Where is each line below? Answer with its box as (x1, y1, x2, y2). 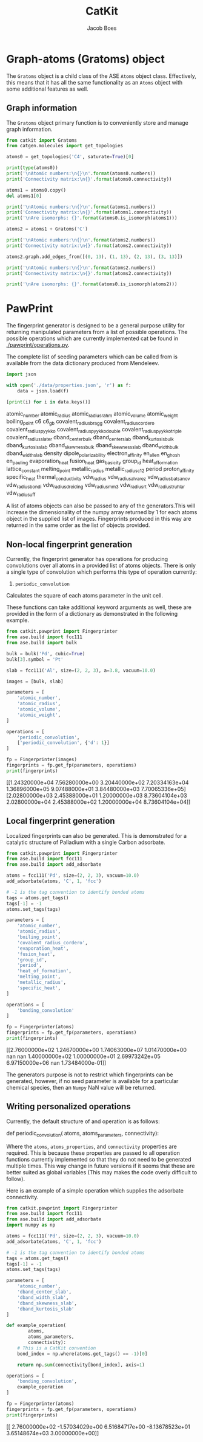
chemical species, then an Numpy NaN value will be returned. (6, 1084, 156, 1091)
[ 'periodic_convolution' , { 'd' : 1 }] (17, 740, 110, 746)
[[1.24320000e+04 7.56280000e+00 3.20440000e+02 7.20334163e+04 (6, 779, 189, 786)
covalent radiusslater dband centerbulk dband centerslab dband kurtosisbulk (6, 434, 174, 442)
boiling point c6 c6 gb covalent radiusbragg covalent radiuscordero (6, 418, 155, 427)
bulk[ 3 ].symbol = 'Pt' (6, 656, 64, 663)
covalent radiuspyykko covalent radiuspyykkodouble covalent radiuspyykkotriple (6, 426, 182, 434)
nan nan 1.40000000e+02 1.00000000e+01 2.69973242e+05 (6, 1053, 161, 1060)
